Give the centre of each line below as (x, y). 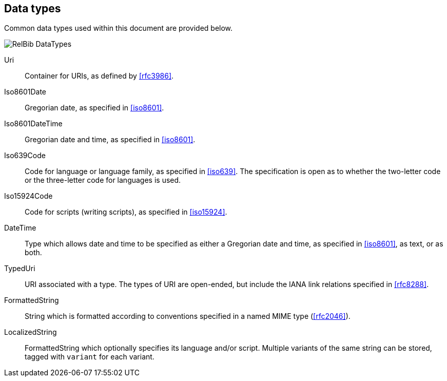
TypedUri (20, 269)
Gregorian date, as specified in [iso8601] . (94, 108)
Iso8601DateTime (33, 124)
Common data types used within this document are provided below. (119, 28)
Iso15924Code (28, 196)
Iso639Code (25, 156)
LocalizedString (31, 332)
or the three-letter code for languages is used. (103, 180)
